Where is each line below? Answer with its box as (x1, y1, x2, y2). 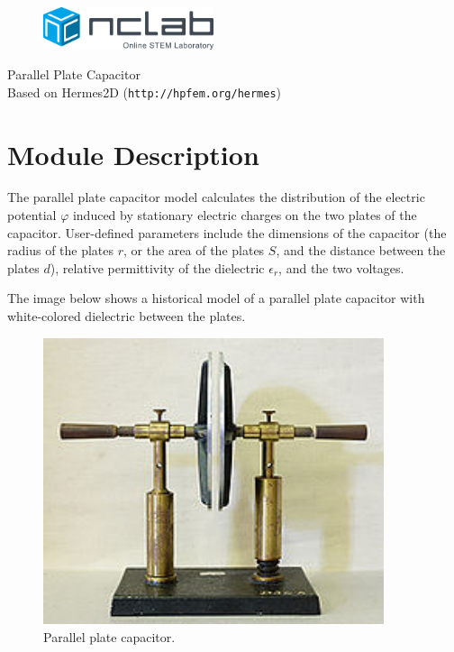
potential (7, 206, 57, 225)
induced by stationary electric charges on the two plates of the (72, 206, 417, 225)
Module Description (7, 135, 259, 172)
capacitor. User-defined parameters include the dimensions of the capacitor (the (7, 223, 447, 242)
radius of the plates (7, 241, 114, 260)
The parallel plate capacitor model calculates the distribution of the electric (7, 188, 425, 207)
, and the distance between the (276, 241, 446, 260)
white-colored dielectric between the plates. (7, 307, 246, 326)
